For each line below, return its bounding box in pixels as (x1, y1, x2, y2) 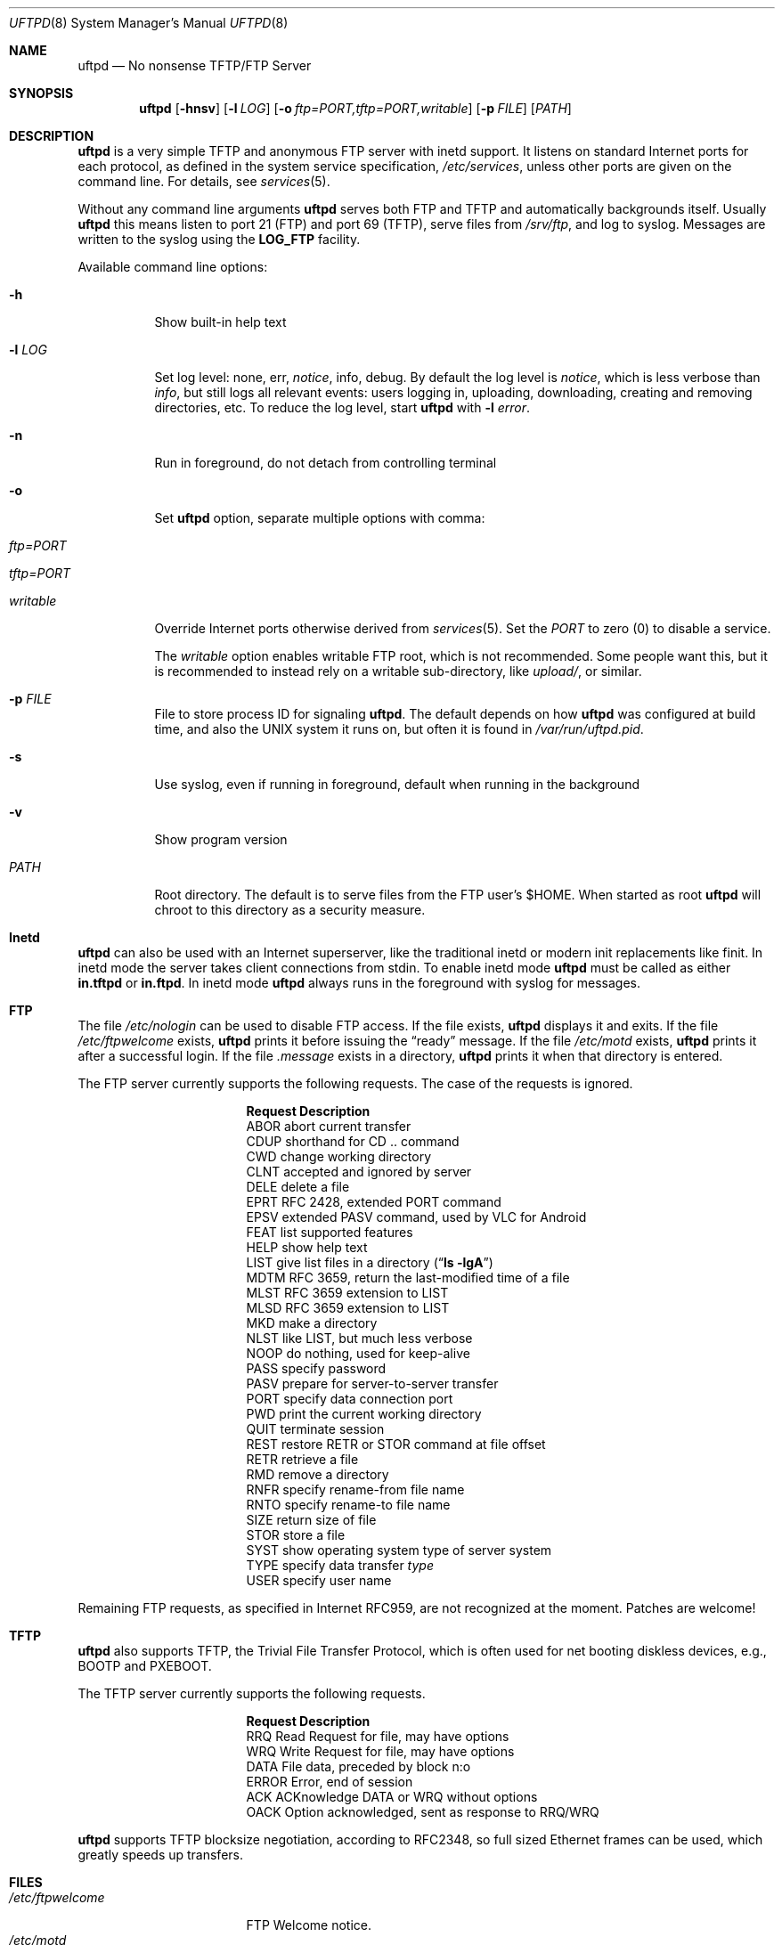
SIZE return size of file (246, 1512, 377, 1527)
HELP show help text (246, 1240, 368, 1255)
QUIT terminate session (246, 1421, 385, 1436)
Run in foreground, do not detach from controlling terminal (154, 455, 497, 470)
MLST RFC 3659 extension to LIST (246, 1285, 449, 1300)
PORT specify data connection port (246, 1391, 453, 1406)
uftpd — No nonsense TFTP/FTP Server (77, 58, 312, 73)
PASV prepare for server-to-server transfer (246, 1376, 499, 1391)
